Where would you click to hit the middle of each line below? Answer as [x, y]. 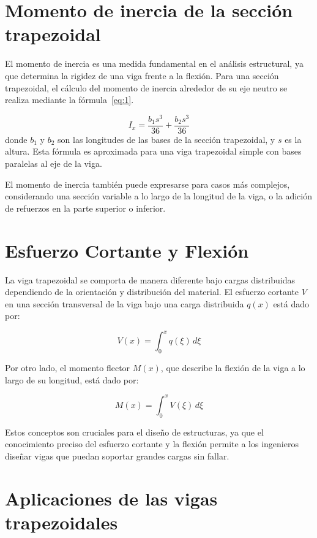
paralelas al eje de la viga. [54, 163]
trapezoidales [62, 522]
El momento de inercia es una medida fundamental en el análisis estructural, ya [154, 63]
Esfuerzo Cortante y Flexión [127, 250]
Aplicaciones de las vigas [111, 498]
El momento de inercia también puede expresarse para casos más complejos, [147, 184]
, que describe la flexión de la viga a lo [233, 368]
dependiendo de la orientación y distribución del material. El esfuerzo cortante [152, 292]
